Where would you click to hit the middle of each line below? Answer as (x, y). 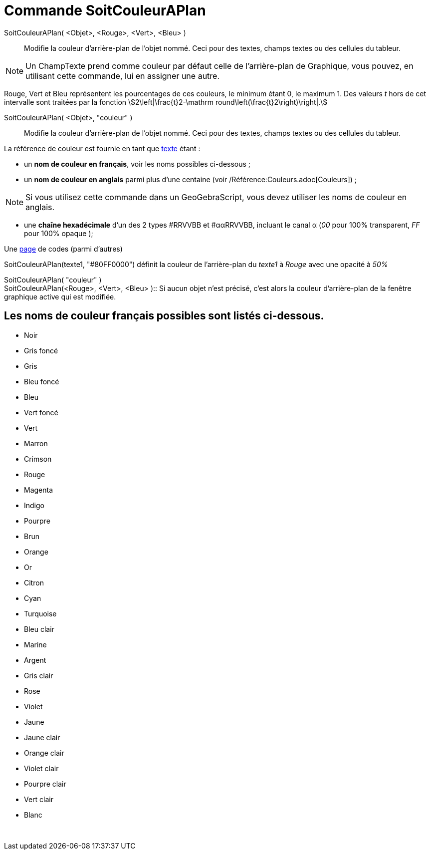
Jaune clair (42, 737)
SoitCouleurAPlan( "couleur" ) (53, 280)
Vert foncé (41, 412)
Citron (34, 582)
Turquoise (40, 613)
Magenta (39, 490)
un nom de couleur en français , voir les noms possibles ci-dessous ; (137, 164)
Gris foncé (41, 350)
